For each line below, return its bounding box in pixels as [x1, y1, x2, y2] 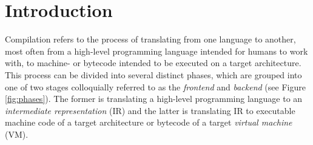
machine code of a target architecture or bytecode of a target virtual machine [5, 116, 292, 129]
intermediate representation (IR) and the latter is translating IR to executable [5, 104, 295, 116]
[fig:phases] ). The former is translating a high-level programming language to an [5, 92, 303, 105]
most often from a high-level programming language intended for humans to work [5, 44, 308, 57]
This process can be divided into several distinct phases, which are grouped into [5, 68, 302, 81]
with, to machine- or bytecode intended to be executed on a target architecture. [5, 56, 301, 69]
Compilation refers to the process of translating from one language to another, [5, 33, 296, 46]
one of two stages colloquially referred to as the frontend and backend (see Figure [5, 80, 306, 93]
